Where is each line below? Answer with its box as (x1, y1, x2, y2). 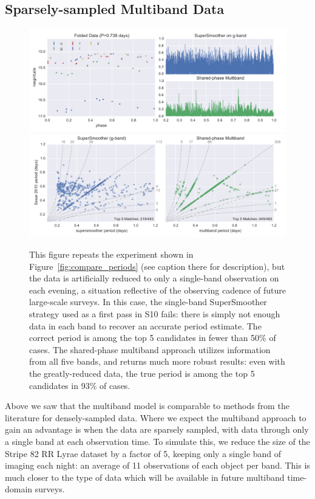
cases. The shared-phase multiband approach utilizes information (29, 343, 271, 356)
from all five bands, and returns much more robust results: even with (29, 355, 285, 368)
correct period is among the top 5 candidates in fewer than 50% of (29, 331, 276, 344)
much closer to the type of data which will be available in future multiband (5, 470, 285, 483)
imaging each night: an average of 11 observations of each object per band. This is (5, 459, 310, 472)
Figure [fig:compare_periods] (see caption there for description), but (29, 260, 285, 272)
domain (5, 483, 33, 495)
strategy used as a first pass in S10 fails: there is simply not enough (29, 308, 280, 320)
